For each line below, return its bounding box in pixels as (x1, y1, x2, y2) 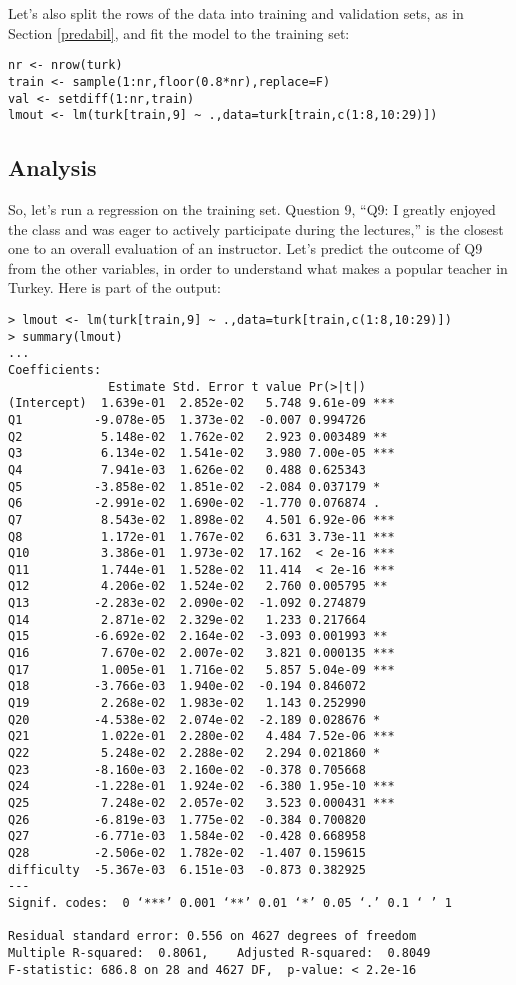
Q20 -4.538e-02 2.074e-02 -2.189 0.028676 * (8, 712, 381, 727)
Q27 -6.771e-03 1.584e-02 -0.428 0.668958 (8, 829, 366, 844)
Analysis (8, 152, 97, 183)
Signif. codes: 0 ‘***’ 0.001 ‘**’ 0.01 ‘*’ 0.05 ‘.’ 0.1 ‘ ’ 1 (8, 895, 452, 910)
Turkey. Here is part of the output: (8, 277, 221, 298)
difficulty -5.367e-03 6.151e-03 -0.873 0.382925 (8, 862, 366, 877)
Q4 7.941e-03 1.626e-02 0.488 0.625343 (8, 462, 366, 477)
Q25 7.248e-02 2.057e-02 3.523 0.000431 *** (8, 796, 395, 811)
